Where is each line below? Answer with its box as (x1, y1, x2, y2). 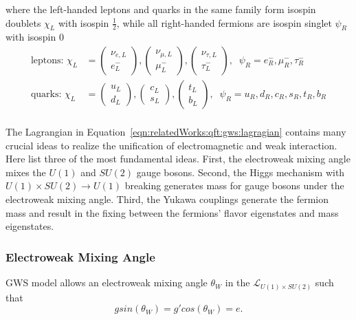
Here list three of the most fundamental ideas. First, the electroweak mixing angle (5, 151, 351, 166)
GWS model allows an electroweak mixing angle (5, 275, 208, 290)
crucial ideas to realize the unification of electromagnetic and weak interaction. (5, 138, 337, 152)
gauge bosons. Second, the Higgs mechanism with (136, 164, 345, 179)
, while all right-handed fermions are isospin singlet (116, 15, 332, 30)
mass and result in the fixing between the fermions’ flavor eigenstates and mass (5, 205, 339, 220)
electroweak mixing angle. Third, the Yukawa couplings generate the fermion (5, 192, 329, 206)
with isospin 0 (5, 30, 64, 44)
